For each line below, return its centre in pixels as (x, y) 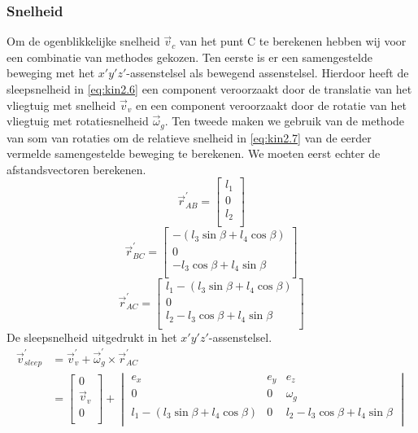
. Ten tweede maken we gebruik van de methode (285, 121)
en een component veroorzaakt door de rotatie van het (271, 105)
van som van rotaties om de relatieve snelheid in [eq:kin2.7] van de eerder (189, 137)
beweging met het (51, 73)
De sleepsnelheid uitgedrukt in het (92, 337)
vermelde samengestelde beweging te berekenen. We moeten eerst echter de (194, 153)
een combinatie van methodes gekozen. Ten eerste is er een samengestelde (189, 57)
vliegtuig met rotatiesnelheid (78, 121)
